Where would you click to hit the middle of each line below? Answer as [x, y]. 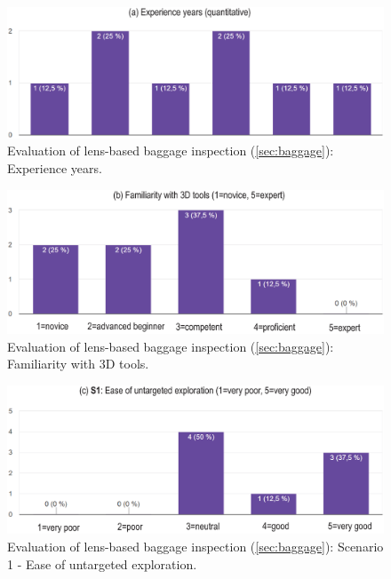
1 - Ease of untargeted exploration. [102, 563]
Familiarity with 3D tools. [78, 364]
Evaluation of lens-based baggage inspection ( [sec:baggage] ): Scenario [195, 546]
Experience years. [55, 168]
